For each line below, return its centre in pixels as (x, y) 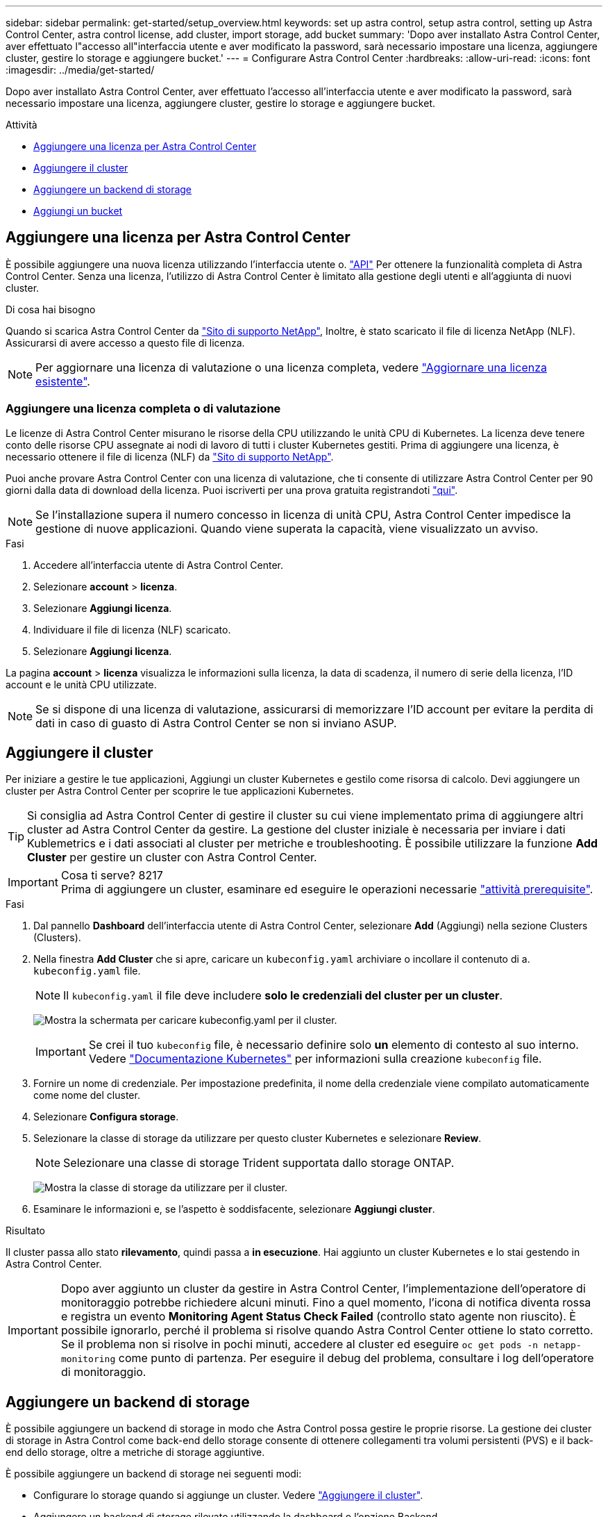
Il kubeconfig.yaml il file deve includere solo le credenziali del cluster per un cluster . (283, 996)
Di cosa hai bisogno (51, 309)
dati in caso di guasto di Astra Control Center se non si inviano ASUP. (216, 723)
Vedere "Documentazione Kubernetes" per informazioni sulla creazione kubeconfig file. (315, 1059)
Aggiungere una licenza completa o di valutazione (143, 409)
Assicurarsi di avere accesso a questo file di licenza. (125, 342)
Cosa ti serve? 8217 (112, 876)
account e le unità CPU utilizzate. (81, 684)
